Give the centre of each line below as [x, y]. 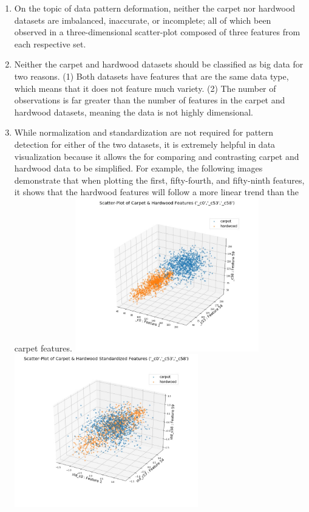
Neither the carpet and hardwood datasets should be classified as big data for [159, 64]
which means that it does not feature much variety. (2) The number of [145, 88]
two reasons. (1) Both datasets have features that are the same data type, [151, 76]
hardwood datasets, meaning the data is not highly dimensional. [134, 112]
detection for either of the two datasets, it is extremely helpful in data [145, 144]
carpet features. [43, 348]
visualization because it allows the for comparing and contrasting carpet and [157, 156]
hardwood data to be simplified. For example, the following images [138, 168]
